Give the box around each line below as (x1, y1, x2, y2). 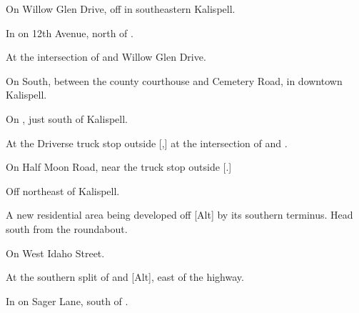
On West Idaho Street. (6, 245, 105, 260)
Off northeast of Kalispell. (6, 183, 120, 198)
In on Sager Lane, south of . (6, 293, 128, 308)
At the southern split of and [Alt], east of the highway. (6, 269, 244, 284)
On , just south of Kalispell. (6, 111, 128, 126)
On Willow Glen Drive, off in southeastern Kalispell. (6, 1, 236, 16)
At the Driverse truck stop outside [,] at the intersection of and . (6, 135, 288, 150)
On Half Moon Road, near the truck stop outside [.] (6, 159, 232, 174)
